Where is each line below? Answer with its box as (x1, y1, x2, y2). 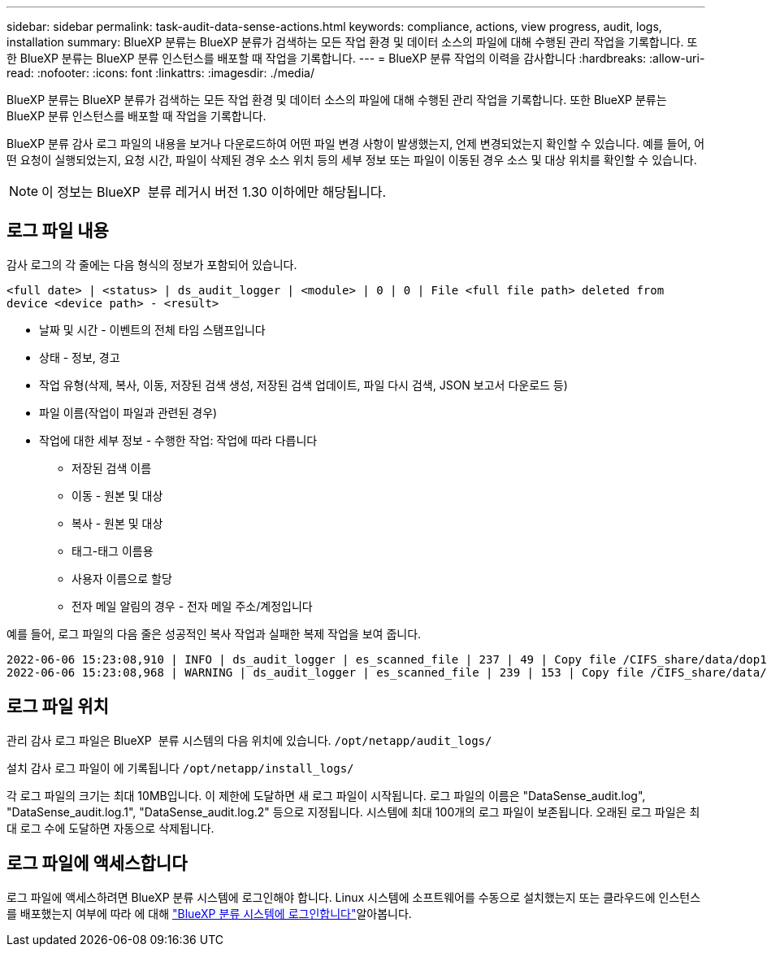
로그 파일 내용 (6, 220, 109, 242)
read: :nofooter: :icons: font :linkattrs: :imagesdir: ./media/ (6, 66, 314, 80)
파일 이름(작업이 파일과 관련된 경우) (39, 405, 218, 420)
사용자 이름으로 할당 (71, 571, 172, 585)
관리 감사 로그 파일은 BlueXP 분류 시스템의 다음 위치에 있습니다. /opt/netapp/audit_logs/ (6, 733, 492, 747)
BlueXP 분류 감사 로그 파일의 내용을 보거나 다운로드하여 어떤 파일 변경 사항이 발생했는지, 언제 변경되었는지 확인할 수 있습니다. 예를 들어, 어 (6, 137, 705, 150)
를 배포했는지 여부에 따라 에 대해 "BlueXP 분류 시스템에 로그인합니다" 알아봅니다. (6, 906, 412, 920)
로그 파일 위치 (6, 696, 109, 717)
